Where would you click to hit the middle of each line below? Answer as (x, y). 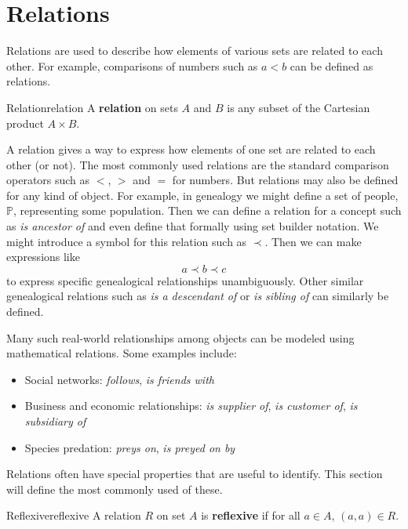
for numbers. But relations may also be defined (285, 180)
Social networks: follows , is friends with (119, 379)
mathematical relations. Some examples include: (122, 353)
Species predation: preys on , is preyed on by (130, 447)
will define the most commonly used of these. (115, 489)
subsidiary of (55, 421)
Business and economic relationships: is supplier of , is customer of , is (191, 406)
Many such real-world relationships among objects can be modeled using (180, 337)
